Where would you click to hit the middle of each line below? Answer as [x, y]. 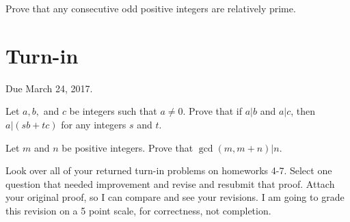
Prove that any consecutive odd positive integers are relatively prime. [151, 8]
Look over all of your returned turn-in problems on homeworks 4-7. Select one [169, 170]
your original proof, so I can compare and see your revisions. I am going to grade [175, 197]
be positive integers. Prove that [127, 147]
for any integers [94, 124]
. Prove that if [213, 111]
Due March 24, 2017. [49, 88]
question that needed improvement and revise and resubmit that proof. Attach [170, 183]
